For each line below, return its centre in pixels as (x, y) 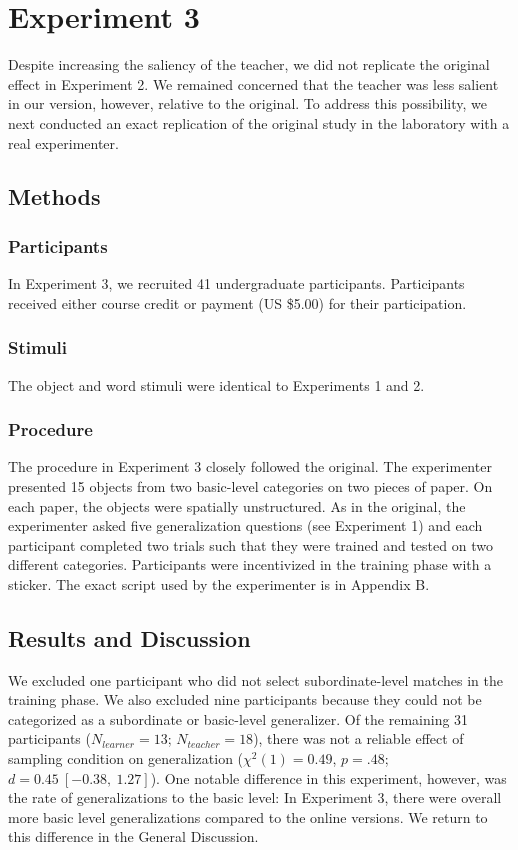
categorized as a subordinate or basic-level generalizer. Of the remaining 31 (238, 718)
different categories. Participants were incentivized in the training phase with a (250, 564)
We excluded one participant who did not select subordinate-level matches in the (255, 679)
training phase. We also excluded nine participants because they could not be (245, 699)
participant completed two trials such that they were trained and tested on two (250, 544)
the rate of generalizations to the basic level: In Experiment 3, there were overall (255, 797)
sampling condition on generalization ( (126, 758)
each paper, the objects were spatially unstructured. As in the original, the (237, 505)
